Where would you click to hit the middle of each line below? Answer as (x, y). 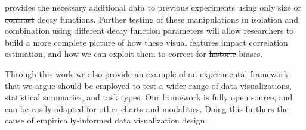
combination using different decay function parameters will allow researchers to (149, 31)
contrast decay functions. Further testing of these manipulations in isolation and (152, 19)
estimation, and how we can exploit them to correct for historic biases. (134, 54)
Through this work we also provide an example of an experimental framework (147, 73)
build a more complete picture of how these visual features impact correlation (146, 42)
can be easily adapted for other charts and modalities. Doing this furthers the (147, 108)
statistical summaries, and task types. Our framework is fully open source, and (149, 97)
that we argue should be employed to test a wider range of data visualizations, (148, 85)
